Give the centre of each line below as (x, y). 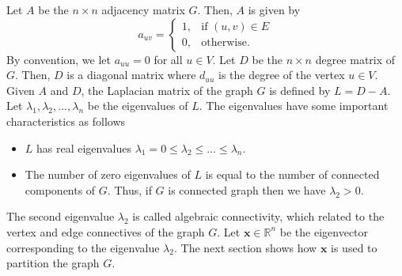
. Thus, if (129, 189)
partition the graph (53, 263)
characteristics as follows (66, 121)
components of (60, 189)
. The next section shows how (245, 247)
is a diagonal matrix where (131, 75)
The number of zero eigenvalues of (108, 174)
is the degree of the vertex (281, 75)
